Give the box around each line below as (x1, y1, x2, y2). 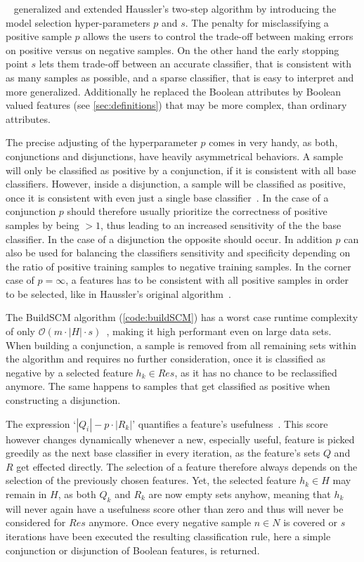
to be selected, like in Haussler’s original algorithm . (6, 286, 231, 301)
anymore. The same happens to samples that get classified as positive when (6, 379, 330, 393)
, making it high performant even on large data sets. (106, 324, 332, 339)
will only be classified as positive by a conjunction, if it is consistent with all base (6, 162, 356, 177)
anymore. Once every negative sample (89, 515, 252, 530)
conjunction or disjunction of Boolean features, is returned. (6, 542, 260, 557)
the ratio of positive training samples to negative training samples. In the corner (6, 259, 351, 273)
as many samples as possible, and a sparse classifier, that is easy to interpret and (6, 70, 354, 84)
